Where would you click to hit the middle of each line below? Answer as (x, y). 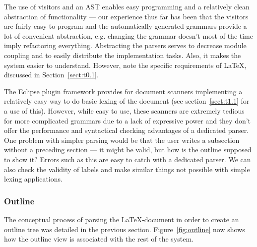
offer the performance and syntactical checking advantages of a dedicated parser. (127, 130)
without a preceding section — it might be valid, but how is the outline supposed (128, 150)
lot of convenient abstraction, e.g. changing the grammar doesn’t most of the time (128, 35)
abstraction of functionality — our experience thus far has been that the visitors (126, 16)
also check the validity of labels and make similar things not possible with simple (127, 169)
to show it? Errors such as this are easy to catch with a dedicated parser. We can (128, 159)
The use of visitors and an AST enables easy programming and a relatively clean (127, 6)
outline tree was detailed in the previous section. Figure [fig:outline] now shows (125, 229)
